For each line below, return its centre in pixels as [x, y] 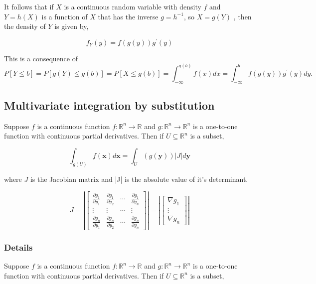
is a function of [65, 16]
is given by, [72, 26]
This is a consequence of [41, 58]
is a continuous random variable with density [133, 6]
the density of [25, 26]
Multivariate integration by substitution [109, 105]
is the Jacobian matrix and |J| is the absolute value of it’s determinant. [139, 179]
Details [18, 247]
